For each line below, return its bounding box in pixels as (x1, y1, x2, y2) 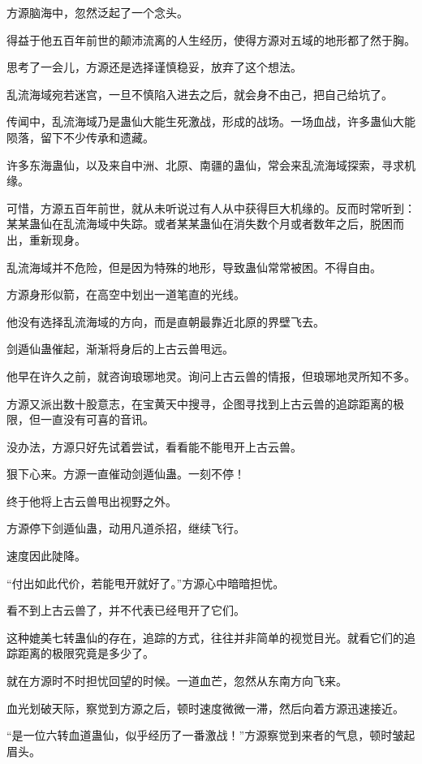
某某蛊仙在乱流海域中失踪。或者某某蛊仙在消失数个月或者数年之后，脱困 (6, 215, 393, 232)
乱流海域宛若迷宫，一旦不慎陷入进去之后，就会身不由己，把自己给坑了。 (6, 85, 393, 102)
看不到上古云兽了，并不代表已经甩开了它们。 (6, 602, 245, 619)
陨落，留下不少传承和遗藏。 (6, 128, 154, 145)
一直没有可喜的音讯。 (40, 411, 154, 428)
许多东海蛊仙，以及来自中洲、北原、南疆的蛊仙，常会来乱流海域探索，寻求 (6, 156, 404, 173)
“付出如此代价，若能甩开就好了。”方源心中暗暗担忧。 (6, 574, 285, 591)
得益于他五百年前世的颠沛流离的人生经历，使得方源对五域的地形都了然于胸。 (6, 31, 416, 48)
